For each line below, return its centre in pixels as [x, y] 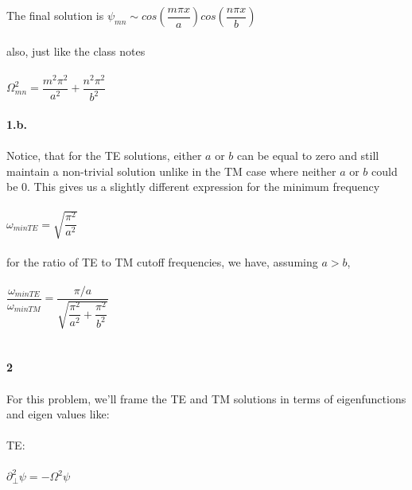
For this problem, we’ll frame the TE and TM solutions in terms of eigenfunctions [206, 398]
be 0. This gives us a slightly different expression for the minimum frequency [193, 187]
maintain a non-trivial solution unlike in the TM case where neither [171, 171]
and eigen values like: [58, 414]
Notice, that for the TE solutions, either [104, 156]
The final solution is [55, 15]
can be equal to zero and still [308, 156]
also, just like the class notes [76, 51]
